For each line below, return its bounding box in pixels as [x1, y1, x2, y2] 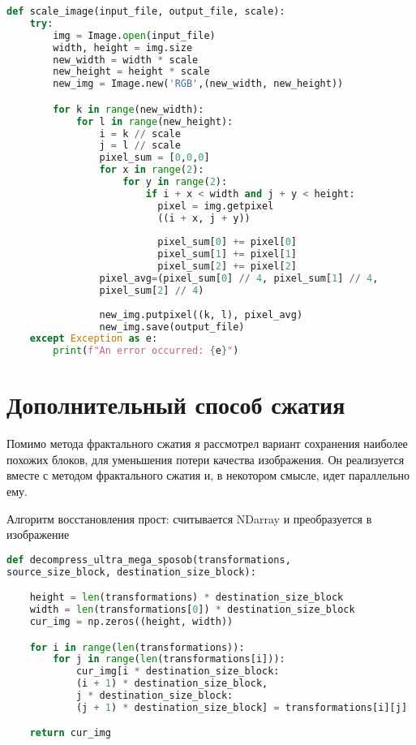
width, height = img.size [53, 41, 193, 54]
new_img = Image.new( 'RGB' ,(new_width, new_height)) [53, 78, 344, 90]
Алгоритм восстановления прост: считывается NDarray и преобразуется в [6, 510, 372, 527]
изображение [6, 526, 70, 543]
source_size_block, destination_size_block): [6, 566, 256, 578]
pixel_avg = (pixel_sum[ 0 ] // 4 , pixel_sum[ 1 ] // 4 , [99, 273, 379, 285]
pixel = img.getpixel [157, 200, 274, 212]
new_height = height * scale [53, 66, 210, 78]
